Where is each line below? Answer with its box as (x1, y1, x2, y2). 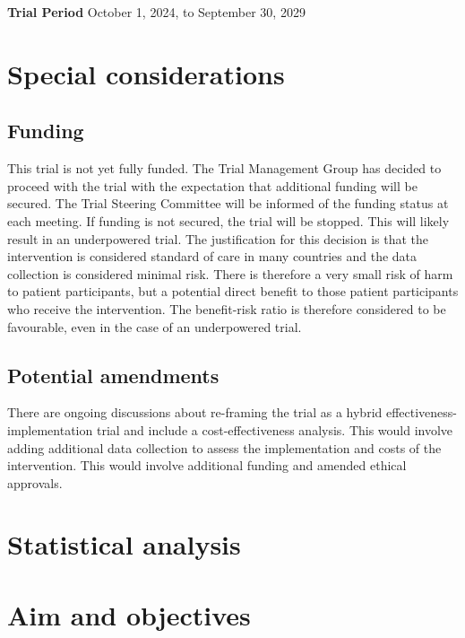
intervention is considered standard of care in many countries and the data (7, 247, 418, 266)
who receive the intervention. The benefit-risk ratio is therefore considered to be (7, 299, 446, 318)
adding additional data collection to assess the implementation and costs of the (7, 438, 442, 457)
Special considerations (7, 55, 285, 92)
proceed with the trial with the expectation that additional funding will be (7, 176, 418, 195)
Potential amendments (7, 361, 220, 389)
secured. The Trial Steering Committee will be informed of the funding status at (7, 194, 449, 213)
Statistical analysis (7, 526, 241, 563)
